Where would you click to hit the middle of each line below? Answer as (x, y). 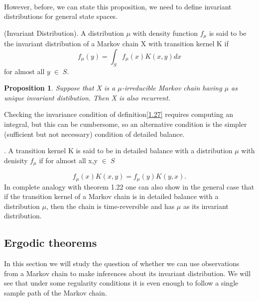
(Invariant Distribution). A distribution (64, 33)
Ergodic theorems (51, 243)
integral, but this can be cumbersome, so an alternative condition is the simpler (126, 124)
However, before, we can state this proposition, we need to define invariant (118, 6)
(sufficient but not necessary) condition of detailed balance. (94, 134)
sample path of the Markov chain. (56, 293)
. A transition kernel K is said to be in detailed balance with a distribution (118, 150)
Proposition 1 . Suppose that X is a (60, 88)
